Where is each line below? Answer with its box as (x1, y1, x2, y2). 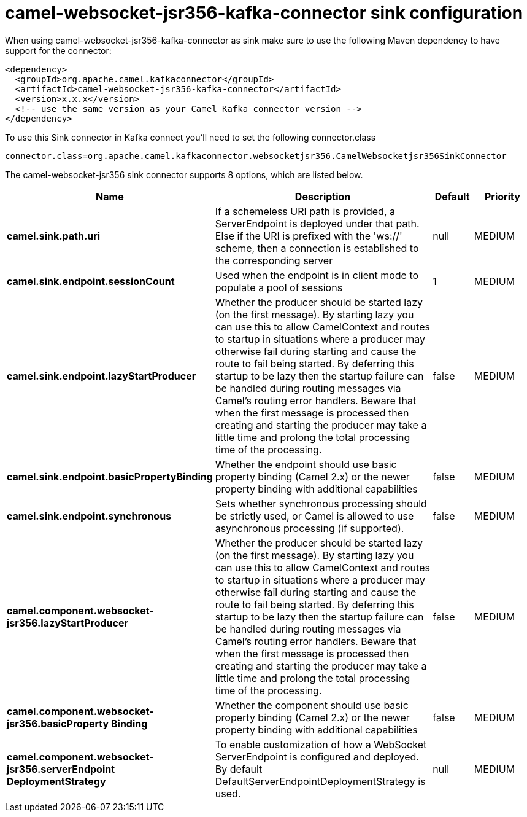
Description (294, 190, 351, 203)
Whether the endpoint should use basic (215, 458, 397, 471)
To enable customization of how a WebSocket (215, 738, 427, 751)
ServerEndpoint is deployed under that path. (215, 217, 420, 230)
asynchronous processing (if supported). (215, 522, 404, 534)
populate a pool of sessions (215, 281, 343, 294)
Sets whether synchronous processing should (215, 497, 427, 510)
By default (215, 762, 263, 775)
